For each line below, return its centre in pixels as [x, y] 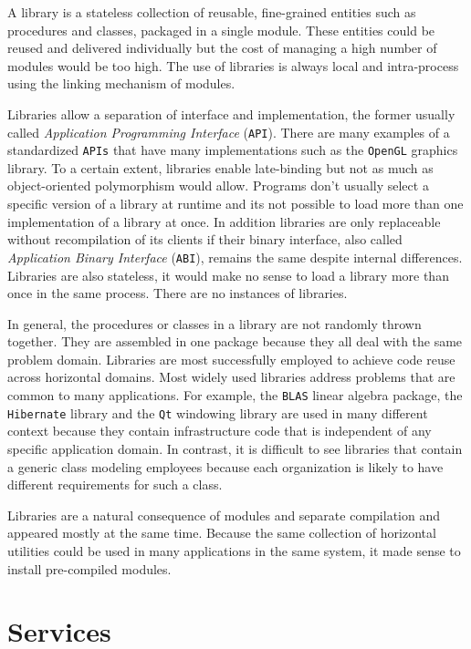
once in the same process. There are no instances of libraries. [178, 293]
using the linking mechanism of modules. [121, 83]
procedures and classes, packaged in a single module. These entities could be [221, 30]
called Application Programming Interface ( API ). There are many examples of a [229, 132]
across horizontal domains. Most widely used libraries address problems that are [231, 377]
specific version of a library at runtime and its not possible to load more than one [235, 204]
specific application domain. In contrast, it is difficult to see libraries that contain [235, 448]
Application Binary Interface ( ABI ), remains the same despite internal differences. [235, 257]
